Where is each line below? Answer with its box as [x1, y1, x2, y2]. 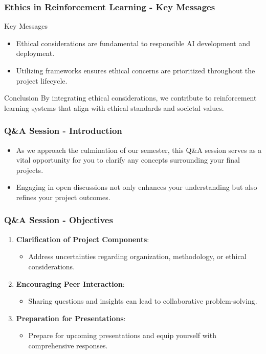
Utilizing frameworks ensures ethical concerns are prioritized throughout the [16, 65, 255, 75]
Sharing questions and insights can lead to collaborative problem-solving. [28, 296, 257, 306]
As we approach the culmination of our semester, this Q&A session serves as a [16, 144, 262, 155]
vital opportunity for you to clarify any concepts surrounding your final [16, 154, 240, 165]
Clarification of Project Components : [16, 233, 149, 244]
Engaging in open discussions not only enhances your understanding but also [16, 182, 257, 192]
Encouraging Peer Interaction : [16, 278, 125, 289]
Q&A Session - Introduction [4, 124, 122, 137]
